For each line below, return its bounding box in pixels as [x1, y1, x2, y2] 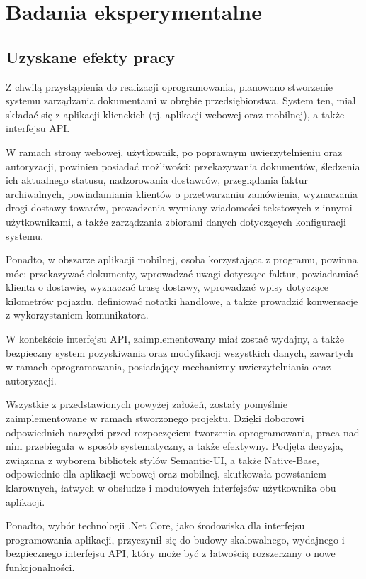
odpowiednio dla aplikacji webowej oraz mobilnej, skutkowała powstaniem [6, 466, 326, 481]
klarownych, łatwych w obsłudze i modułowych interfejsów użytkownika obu [6, 480, 336, 495]
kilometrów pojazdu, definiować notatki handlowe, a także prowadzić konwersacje [6, 293, 358, 308]
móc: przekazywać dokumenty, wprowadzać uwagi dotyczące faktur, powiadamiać [6, 265, 358, 280]
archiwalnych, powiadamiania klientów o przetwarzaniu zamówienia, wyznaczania [6, 186, 358, 201]
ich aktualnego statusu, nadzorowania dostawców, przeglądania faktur [6, 172, 308, 187]
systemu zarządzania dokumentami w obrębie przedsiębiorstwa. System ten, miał [6, 93, 356, 108]
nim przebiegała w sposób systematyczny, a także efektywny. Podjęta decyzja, [6, 439, 343, 453]
